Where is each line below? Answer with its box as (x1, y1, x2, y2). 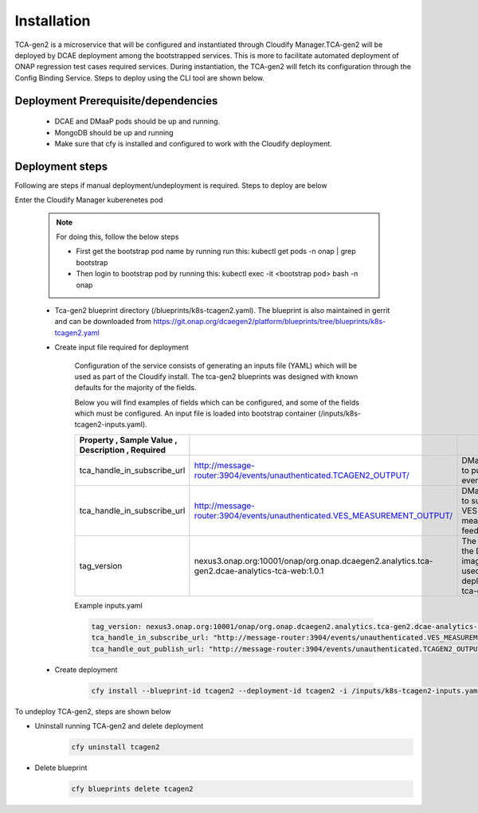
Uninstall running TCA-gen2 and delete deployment (34, 721, 204, 730)
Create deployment (54, 665, 118, 674)
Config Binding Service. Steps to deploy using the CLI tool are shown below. (14, 72, 264, 83)
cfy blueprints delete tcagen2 (71, 784, 194, 793)
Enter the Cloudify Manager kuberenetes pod (14, 195, 163, 205)
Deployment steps (14, 159, 108, 173)
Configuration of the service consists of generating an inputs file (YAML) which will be (74, 361, 358, 370)
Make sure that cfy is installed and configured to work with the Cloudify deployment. (54, 139, 332, 148)
